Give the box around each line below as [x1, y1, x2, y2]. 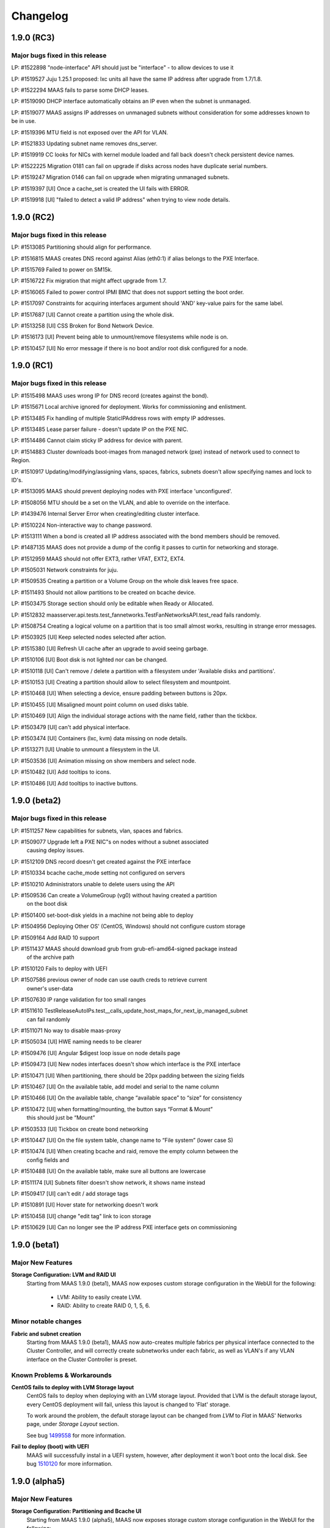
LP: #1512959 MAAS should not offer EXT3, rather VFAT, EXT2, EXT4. [11, 555, 186, 562]
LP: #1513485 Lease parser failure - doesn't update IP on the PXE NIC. [11, 425, 189, 433]
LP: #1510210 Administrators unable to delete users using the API [11, 880, 175, 887]
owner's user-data [26, 985, 73, 992]
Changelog [11, 9, 68, 23]
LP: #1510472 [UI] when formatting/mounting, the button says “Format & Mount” [11, 1105, 213, 1112]
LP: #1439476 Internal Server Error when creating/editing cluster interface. [11, 510, 200, 518]
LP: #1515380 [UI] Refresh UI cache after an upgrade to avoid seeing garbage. [11, 645, 208, 652]
